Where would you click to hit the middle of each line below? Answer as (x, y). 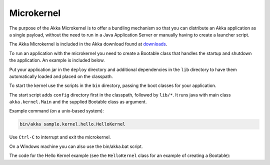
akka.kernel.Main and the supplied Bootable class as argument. (78, 102)
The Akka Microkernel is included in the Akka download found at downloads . (88, 44)
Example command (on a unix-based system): (57, 111)
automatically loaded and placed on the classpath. (61, 76)
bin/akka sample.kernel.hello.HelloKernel (72, 124)
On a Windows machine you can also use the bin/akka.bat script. (76, 146)
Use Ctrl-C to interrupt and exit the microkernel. (60, 137)
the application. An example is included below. (57, 60)
